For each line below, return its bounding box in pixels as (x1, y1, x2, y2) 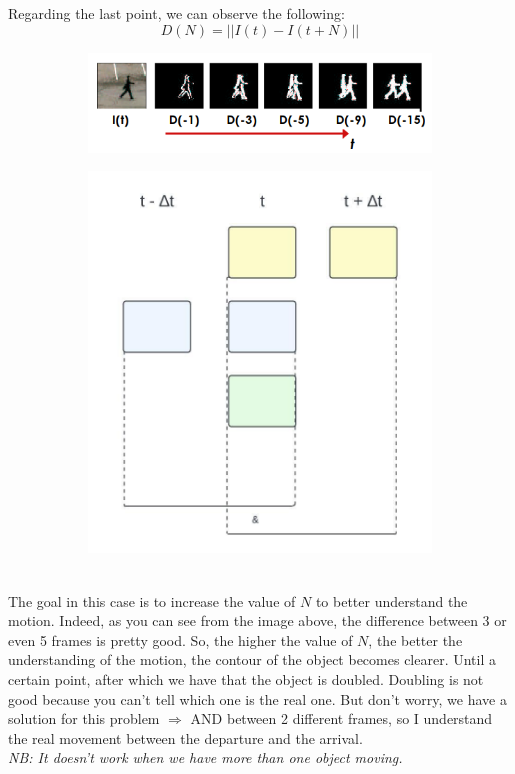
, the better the (368, 629, 463, 650)
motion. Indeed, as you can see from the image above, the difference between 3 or (8, 610, 507, 631)
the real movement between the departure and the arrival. (8, 727, 363, 748)
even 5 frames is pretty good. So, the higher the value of (8, 629, 353, 650)
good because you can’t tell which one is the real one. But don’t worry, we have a (8, 688, 507, 709)
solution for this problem (8, 708, 160, 729)
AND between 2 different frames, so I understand (190, 708, 493, 729)
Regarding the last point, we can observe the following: (8, 3, 345, 23)
